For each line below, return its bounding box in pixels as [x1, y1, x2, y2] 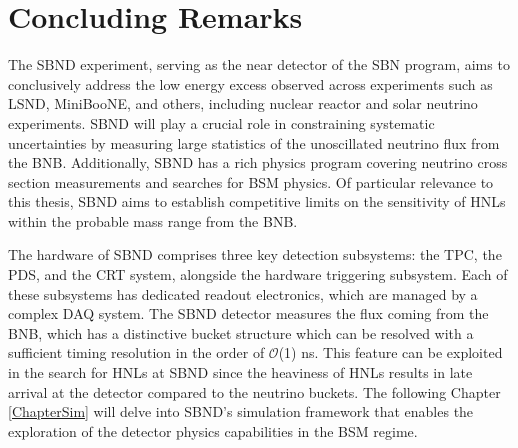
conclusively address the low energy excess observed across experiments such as [8, 73, 493, 94]
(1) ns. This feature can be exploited [278, 342, 503, 363]
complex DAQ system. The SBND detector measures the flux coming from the [8, 303, 489, 324]
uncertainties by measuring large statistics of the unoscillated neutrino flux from [8, 132, 500, 153]
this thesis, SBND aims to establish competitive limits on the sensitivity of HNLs [8, 191, 506, 212]
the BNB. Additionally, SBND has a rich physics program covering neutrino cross [8, 152, 508, 173]
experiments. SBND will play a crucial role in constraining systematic [8, 112, 435, 133]
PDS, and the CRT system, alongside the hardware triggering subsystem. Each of [8, 264, 508, 285]
